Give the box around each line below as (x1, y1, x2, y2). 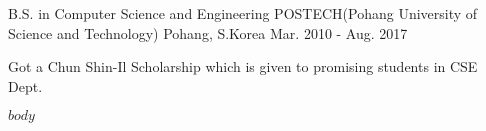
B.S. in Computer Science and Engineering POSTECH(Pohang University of (8, 3, 478, 23)
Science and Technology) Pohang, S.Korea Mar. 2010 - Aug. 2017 (8, 22, 408, 43)
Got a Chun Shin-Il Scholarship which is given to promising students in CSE (8, 56, 478, 77)
